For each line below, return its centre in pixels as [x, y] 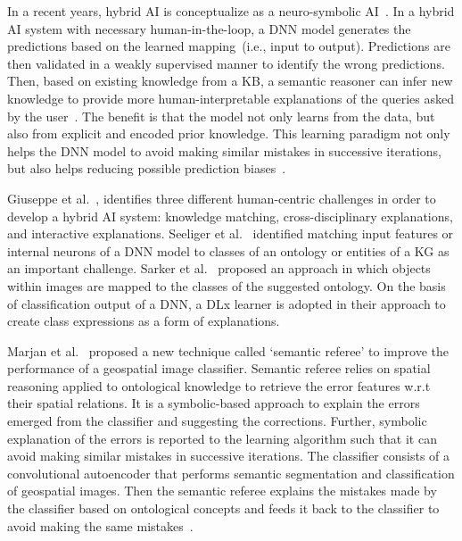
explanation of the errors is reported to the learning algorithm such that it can [222, 438]
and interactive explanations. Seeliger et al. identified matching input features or [231, 233]
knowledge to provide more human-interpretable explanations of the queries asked [231, 98]
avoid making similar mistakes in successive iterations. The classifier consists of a [229, 456]
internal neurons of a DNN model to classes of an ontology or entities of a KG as [228, 250]
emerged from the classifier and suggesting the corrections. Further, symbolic [217, 421]
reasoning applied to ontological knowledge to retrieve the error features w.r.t [219, 385]
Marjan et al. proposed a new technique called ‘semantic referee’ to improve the [228, 350]
